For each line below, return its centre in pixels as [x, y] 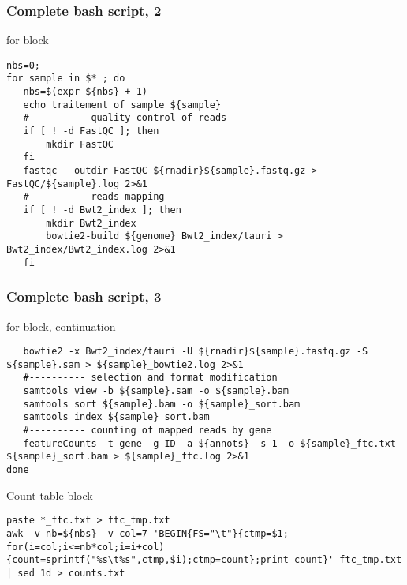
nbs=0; [23, 65]
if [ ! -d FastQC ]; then [91, 131]
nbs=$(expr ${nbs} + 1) [85, 92]
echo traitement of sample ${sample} [122, 105]
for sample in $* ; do [66, 79]
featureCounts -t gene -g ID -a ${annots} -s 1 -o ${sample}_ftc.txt [209, 443]
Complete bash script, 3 [84, 296]
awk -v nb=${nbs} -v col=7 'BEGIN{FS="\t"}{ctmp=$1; [147, 533]
